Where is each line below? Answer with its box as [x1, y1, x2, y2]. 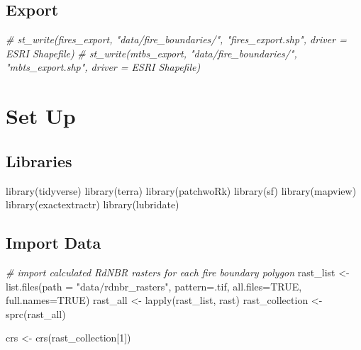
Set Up [6, 101, 76, 130]
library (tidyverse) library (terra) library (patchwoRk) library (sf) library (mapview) [6, 183, 357, 198]
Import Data [6, 232, 101, 254]
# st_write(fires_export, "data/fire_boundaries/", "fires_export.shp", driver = [6, 32, 347, 47]
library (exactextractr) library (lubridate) [6, 197, 179, 212]
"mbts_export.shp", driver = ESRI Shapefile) [6, 60, 201, 74]
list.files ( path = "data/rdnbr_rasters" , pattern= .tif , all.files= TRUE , [6, 278, 302, 293]
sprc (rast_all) [6, 306, 66, 321]
